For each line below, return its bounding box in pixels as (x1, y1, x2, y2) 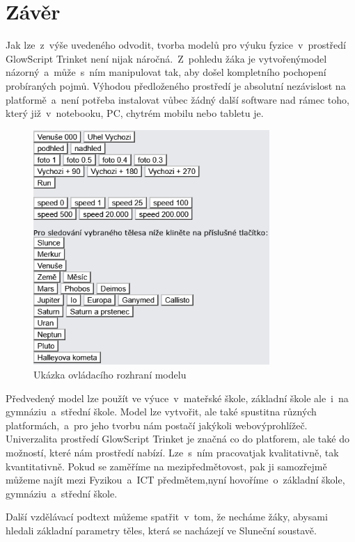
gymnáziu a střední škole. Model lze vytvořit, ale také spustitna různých (6, 404, 317, 419)
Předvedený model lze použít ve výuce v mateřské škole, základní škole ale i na (6, 390, 349, 405)
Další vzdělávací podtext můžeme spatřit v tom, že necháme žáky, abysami (6, 509, 328, 524)
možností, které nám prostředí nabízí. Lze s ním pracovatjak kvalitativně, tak (6, 445, 339, 459)
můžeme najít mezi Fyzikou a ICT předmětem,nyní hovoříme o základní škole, (6, 472, 345, 487)
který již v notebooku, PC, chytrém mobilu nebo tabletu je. (6, 106, 264, 120)
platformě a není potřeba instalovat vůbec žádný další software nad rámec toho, (6, 92, 349, 106)
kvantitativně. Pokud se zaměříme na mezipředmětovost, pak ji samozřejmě (6, 459, 327, 473)
